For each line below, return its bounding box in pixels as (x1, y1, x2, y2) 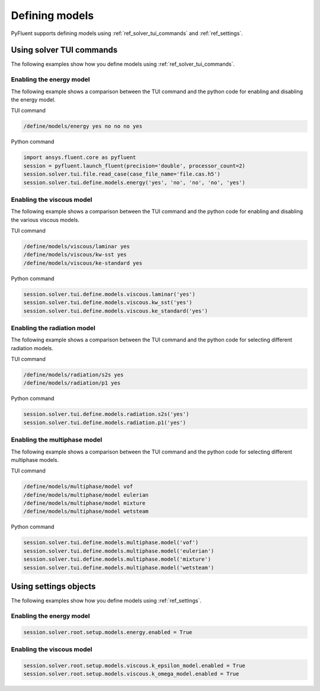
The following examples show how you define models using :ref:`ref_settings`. (11, 597, 201, 604)
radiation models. (11, 344, 53, 351)
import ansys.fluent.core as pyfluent (23, 154, 136, 161)
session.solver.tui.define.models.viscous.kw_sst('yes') (23, 299, 193, 306)
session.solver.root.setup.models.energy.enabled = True (23, 629, 193, 635)
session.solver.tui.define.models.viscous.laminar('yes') (23, 291, 196, 297)
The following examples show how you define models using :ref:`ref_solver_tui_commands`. (11, 61, 235, 68)
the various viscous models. (11, 216, 80, 223)
